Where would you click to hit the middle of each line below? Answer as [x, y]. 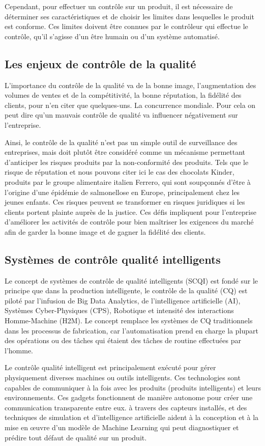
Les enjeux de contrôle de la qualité [100, 63]
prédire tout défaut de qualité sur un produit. [76, 437]
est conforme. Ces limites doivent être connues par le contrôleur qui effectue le [126, 26]
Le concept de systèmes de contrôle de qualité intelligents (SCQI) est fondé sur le [131, 280]
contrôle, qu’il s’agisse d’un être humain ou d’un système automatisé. [112, 36]
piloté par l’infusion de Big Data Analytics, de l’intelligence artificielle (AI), [123, 300]
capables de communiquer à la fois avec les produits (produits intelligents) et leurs [133, 387]
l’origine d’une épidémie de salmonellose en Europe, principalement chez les [122, 192]
